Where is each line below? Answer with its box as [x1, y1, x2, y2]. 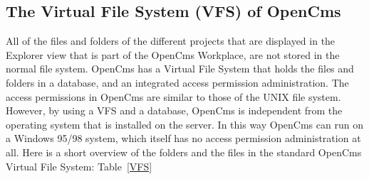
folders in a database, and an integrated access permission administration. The [6, 75, 349, 89]
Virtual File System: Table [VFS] [6, 158, 152, 173]
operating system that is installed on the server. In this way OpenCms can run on [6, 116, 363, 131]
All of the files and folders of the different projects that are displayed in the [6, 33, 336, 48]
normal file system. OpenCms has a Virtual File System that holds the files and [6, 61, 354, 76]
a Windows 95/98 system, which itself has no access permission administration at [6, 131, 361, 146]
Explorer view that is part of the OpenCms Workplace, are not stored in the [6, 47, 340, 62]
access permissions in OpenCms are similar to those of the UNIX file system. [6, 89, 341, 104]
